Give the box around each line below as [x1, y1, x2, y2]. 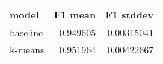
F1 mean [54, 8, 96, 21]
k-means [10, 43, 45, 56]
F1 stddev [105, 8, 154, 21]
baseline [10, 25, 43, 39]
